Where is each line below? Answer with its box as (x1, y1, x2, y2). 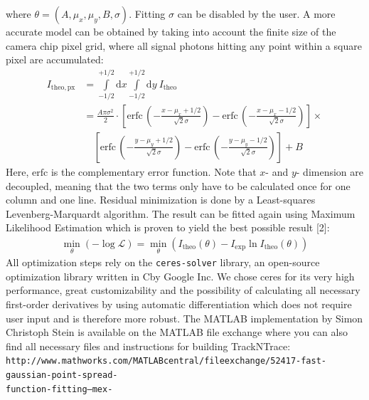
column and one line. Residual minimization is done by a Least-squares (6, 192, 316, 207)
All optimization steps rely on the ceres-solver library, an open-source (6, 255, 320, 270)
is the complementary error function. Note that (50, 164, 257, 179)
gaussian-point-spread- (6, 370, 118, 381)
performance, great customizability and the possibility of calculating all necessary (6, 283, 360, 298)
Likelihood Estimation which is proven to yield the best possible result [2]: (6, 220, 330, 235)
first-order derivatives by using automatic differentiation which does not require (6, 297, 352, 312)
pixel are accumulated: (6, 52, 104, 67)
